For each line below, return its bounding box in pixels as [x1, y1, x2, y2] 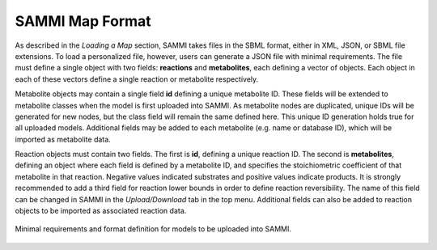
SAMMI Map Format [15, 12, 151, 30]
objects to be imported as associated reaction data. [15, 206, 187, 216]
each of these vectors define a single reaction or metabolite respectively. [15, 74, 259, 84]
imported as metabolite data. [15, 134, 111, 144]
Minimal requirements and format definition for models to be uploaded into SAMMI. [15, 224, 291, 234]
